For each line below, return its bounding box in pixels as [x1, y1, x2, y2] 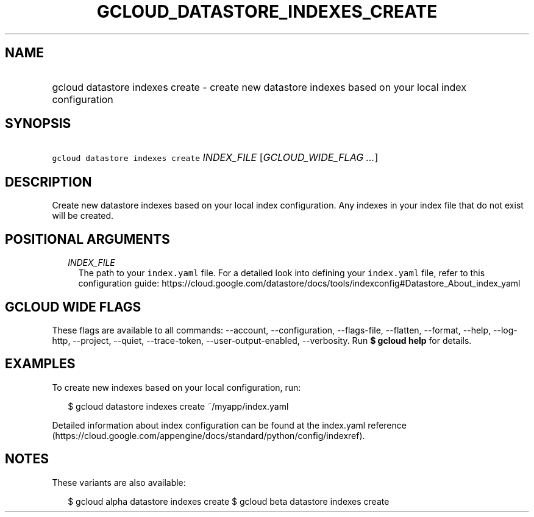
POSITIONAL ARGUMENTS [5, 231, 170, 247]
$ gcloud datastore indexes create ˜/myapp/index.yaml [68, 401, 289, 412]
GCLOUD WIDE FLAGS [5, 299, 141, 315]
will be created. [52, 210, 114, 221]
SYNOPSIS [5, 116, 71, 132]
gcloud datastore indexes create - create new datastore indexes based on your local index [52, 80, 466, 93]
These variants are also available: [52, 477, 186, 488]
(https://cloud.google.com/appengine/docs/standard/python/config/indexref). [52, 430, 365, 441]
